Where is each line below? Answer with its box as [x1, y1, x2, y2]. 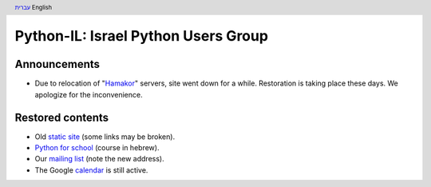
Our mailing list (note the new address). [34, 154, 164, 164]
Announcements [14, 58, 100, 71]
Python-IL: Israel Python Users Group [14, 27, 269, 46]
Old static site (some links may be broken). [34, 132, 176, 141]
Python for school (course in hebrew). [34, 143, 160, 153]
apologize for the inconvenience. [34, 90, 143, 99]
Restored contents [14, 110, 109, 124]
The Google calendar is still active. [34, 165, 148, 175]
